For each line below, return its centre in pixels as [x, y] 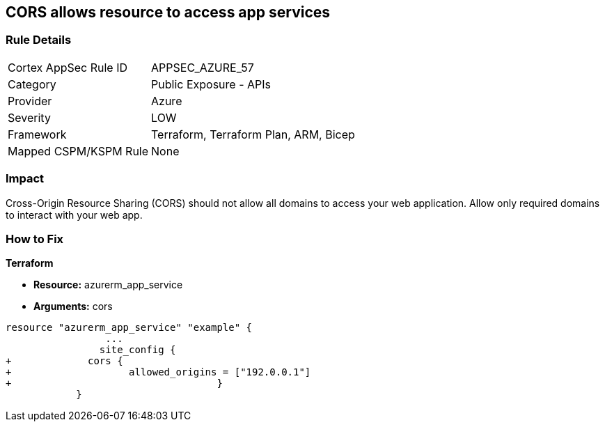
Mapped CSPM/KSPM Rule [78, 151]
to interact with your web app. [74, 215]
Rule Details [39, 40]
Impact [25, 179]
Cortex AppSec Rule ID [68, 67]
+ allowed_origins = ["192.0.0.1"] [158, 372]
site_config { [137, 350]
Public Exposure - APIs [211, 84]
